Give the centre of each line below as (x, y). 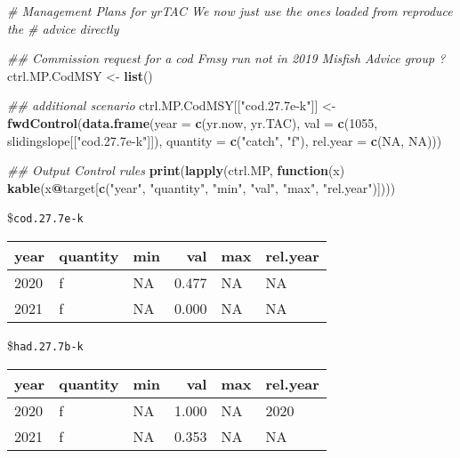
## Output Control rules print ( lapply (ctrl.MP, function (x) (176, 170)
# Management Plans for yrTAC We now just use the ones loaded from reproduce (230, 11)
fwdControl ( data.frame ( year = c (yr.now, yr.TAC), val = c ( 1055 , (193, 122)
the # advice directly (63, 28)
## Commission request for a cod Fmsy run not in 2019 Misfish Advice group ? (226, 58)
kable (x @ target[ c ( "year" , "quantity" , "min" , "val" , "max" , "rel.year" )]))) (202, 187)
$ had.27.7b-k (45, 345)
